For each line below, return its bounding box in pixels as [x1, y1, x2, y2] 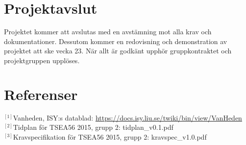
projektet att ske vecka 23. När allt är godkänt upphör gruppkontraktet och [4, 46, 232, 56]
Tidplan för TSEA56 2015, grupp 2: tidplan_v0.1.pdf [13, 122, 173, 132]
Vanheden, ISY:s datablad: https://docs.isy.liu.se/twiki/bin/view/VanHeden [13, 112, 242, 122]
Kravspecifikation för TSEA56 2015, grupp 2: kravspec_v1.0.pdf [13, 131, 207, 142]
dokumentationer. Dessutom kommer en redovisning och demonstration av [4, 36, 227, 46]
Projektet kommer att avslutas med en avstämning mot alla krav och [4, 26, 212, 37]
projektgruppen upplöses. [4, 55, 80, 65]
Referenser [4, 84, 78, 104]
